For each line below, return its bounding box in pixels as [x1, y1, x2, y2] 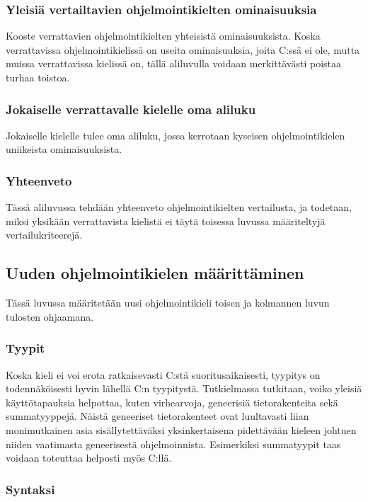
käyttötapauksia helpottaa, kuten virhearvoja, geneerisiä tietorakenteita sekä [6, 394, 338, 409]
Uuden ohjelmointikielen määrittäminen [6, 262, 304, 284]
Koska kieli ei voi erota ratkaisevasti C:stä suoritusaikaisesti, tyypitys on [6, 367, 321, 382]
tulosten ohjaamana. [6, 309, 94, 324]
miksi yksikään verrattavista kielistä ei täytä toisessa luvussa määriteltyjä [6, 213, 326, 228]
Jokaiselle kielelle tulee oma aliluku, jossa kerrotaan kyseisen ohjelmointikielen [6, 127, 345, 142]
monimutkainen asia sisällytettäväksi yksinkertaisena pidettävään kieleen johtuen [6, 422, 357, 437]
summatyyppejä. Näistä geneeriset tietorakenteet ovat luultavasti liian [6, 409, 309, 423]
